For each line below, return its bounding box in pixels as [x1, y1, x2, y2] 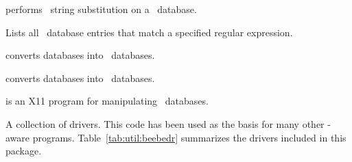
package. [5, 144, 42, 158]
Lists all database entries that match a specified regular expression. [5, 25, 293, 39]
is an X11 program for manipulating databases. [5, 94, 209, 108]
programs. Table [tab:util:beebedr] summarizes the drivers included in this [32, 130, 347, 144]
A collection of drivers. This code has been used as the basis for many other [5, 116, 325, 131]
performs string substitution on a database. [5, 2, 197, 16]
